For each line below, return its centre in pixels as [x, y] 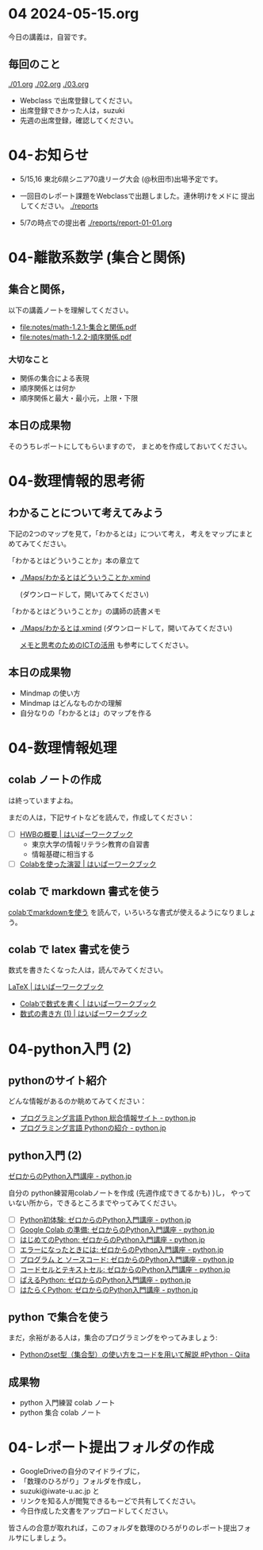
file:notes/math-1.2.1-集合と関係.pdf [78, 327]
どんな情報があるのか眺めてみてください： [78, 1101]
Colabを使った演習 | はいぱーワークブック [88, 864]
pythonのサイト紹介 [57, 1081]
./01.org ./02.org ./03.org [49, 83]
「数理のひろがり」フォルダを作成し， [82, 1481]
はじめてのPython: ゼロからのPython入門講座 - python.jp [112, 1240]
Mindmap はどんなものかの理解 [71, 703]
